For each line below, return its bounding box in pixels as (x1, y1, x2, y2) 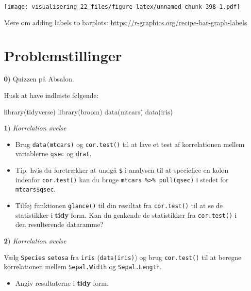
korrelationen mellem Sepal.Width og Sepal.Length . (4, 261, 162, 272)
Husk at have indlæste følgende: (4, 90, 99, 100)
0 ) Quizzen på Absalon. (4, 74, 74, 84)
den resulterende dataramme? (15, 219, 103, 229)
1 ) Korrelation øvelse (4, 123, 67, 133)
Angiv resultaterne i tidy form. (15, 277, 109, 288)
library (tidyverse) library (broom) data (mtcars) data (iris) (4, 106, 173, 116)
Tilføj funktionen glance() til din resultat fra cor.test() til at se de (15, 200, 223, 210)
